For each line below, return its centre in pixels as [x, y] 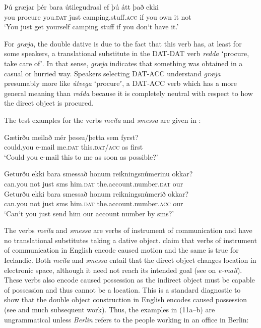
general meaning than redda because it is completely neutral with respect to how [128, 93]
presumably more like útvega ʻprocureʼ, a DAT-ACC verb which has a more [120, 83]
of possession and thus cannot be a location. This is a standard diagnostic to [122, 289]
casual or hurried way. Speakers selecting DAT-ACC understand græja [112, 73]
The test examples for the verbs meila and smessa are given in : [103, 120]
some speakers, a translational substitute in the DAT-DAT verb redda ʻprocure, [127, 53]
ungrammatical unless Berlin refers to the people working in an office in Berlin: [126, 319]
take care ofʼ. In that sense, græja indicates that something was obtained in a [123, 63]
